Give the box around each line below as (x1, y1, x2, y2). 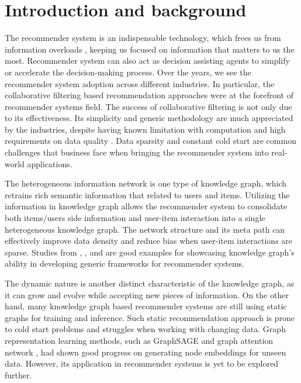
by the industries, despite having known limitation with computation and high (5, 123, 286, 135)
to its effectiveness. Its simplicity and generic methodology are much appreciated (5, 112, 293, 124)
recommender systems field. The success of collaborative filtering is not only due (5, 100, 292, 112)
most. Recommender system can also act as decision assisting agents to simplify (5, 54, 290, 67)
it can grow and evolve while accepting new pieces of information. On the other (5, 288, 289, 301)
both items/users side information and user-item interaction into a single (5, 212, 265, 224)
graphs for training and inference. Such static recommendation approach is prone (5, 311, 295, 323)
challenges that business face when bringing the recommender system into (5, 146, 269, 158)
